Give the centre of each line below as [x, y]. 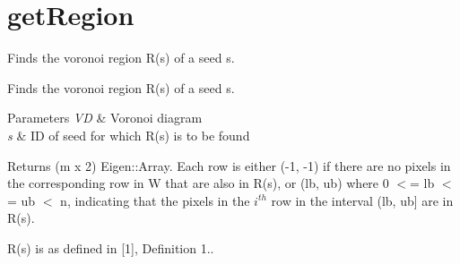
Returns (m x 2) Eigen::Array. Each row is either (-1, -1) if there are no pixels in [229, 165]
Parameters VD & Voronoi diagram [105, 118]
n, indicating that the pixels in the [155, 200]
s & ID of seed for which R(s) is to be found [129, 135]
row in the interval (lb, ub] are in [362, 200]
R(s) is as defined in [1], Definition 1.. [111, 247]
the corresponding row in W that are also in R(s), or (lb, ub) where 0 [198, 183]
